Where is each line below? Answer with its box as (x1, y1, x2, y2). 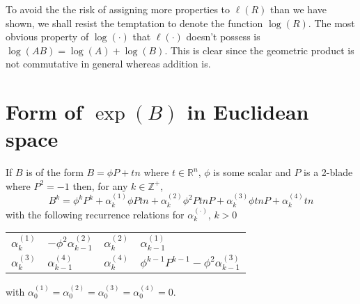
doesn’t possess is (186, 29, 260, 44)
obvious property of (6, 29, 89, 44)
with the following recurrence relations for (6, 207, 185, 221)
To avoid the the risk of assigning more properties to (6, 2, 230, 16)
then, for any (72, 178, 128, 193)
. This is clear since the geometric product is (164, 42, 354, 57)
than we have (270, 2, 327, 16)
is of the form (26, 165, 84, 179)
